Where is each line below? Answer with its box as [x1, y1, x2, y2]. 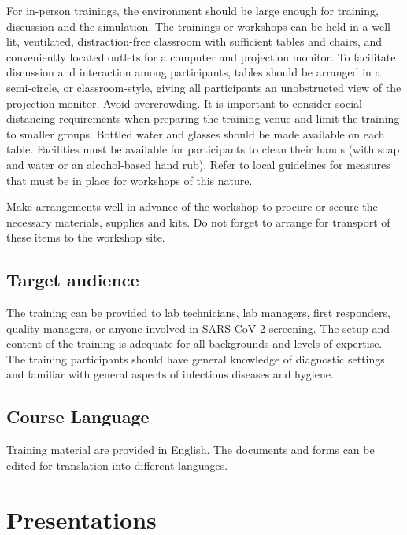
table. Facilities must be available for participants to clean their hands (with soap [6, 141, 400, 157]
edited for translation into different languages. [6, 456, 228, 473]
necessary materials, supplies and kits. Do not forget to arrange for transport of [6, 213, 390, 230]
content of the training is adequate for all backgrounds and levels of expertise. [6, 335, 383, 352]
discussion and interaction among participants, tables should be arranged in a [6, 64, 381, 80]
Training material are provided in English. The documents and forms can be [6, 441, 375, 458]
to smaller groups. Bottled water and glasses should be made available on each [6, 125, 385, 142]
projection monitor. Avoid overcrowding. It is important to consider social [6, 94, 362, 111]
